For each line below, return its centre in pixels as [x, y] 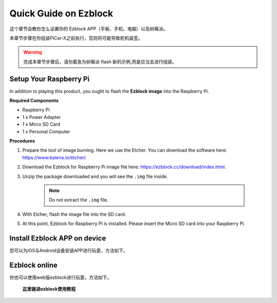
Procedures [22, 140]
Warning [33, 52]
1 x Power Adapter [42, 117]
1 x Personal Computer [46, 131]
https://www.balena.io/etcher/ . [55, 157]
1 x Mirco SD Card [41, 124]
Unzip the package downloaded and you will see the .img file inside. [95, 176]
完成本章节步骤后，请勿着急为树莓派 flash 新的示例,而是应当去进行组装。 [100, 62]
